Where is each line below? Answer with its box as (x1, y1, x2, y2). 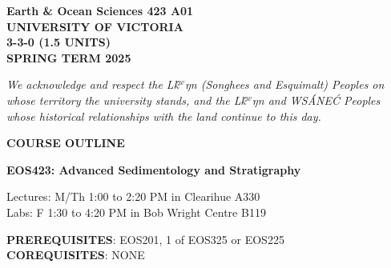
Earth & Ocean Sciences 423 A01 (6, 2, 194, 18)
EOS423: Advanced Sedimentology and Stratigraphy (6, 161, 301, 178)
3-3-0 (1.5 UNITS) (6, 34, 111, 50)
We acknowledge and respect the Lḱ (6, 76, 179, 93)
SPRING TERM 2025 (6, 49, 131, 66)
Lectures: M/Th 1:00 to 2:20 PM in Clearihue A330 (6, 188, 260, 205)
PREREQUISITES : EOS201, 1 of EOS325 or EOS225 (6, 230, 284, 247)
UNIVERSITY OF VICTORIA (6, 18, 183, 34)
